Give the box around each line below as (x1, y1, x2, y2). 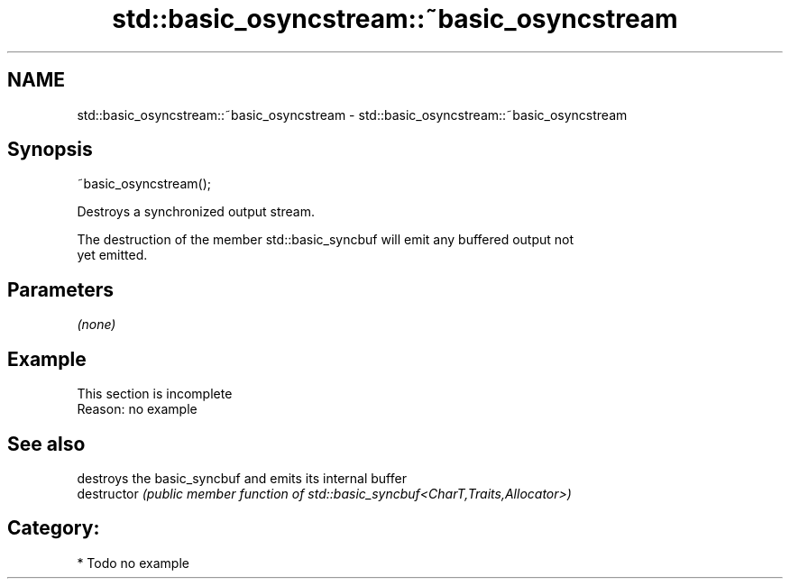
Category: (7, 517, 100, 540)
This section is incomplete (77, 386, 233, 402)
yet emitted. (77, 247, 148, 263)
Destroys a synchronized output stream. (77, 204, 315, 220)
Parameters (7, 278, 114, 301)
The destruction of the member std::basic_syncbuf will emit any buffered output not (77, 232, 574, 248)
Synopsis (7, 138, 93, 161)
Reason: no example (77, 401, 197, 417)
